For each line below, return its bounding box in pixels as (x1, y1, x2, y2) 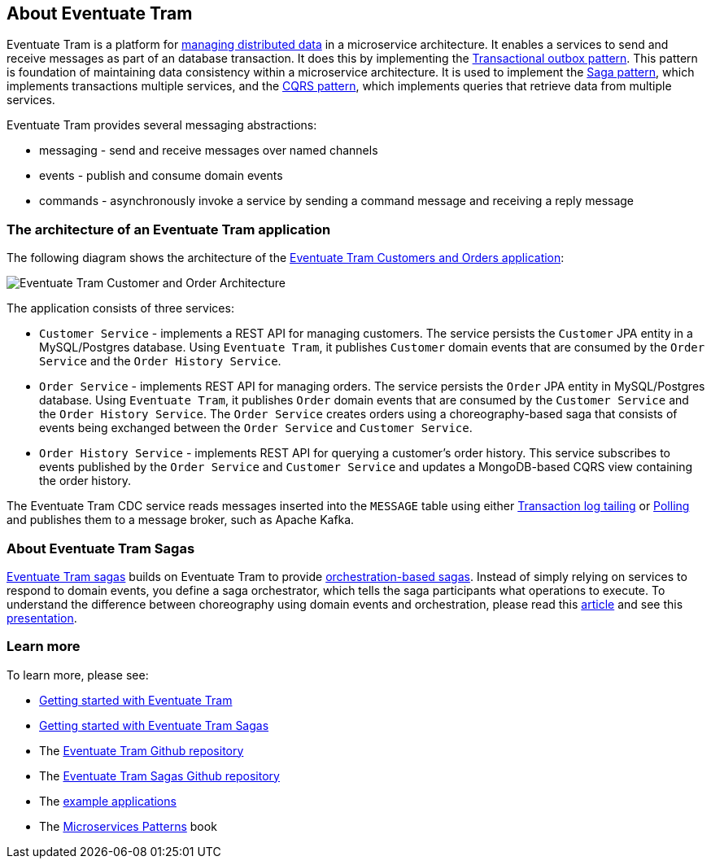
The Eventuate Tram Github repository (39, 743, 244, 758)
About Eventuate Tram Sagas (7, 540, 195, 557)
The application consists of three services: (7, 301, 234, 316)
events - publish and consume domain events (39, 168, 283, 183)
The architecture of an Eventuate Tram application (7, 221, 331, 238)
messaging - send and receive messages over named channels (39, 143, 378, 158)
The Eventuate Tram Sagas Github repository (39, 768, 280, 783)
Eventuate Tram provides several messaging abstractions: (7, 118, 317, 133)
